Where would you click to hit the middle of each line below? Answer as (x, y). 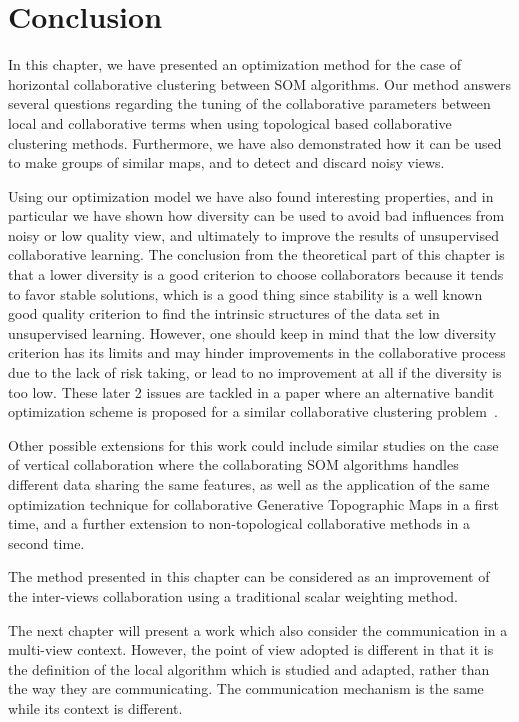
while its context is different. (95, 707)
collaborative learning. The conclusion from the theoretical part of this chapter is (256, 254)
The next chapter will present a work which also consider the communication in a (258, 629)
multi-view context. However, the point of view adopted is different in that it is (251, 649)
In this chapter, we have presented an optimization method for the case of (234, 64)
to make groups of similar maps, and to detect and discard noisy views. (226, 162)
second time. (46, 542)
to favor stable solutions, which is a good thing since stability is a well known (245, 293)
